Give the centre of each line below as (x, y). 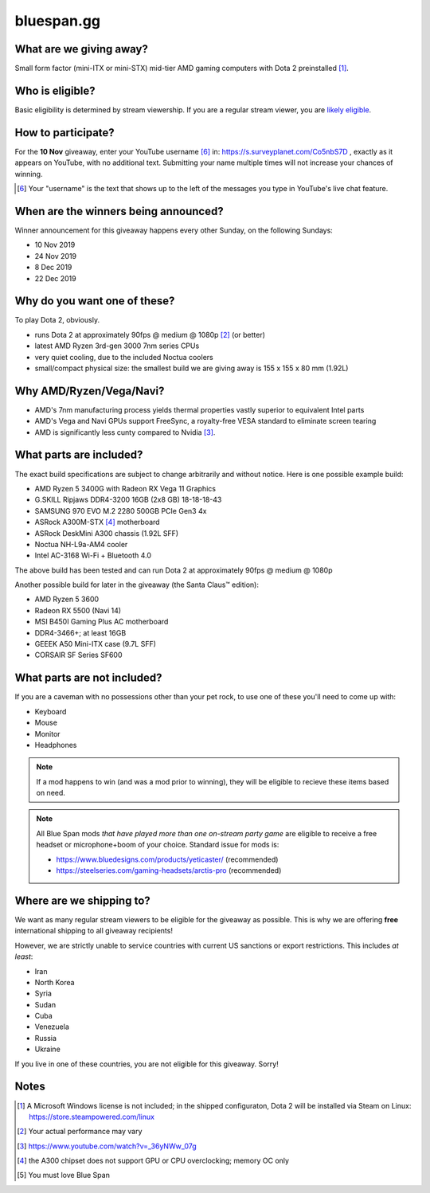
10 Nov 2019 (55, 245)
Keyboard (51, 711)
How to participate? (64, 133)
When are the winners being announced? (119, 211)
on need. (51, 793)
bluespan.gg (58, 21)
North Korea (55, 982)
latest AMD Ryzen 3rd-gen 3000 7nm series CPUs (117, 346)
